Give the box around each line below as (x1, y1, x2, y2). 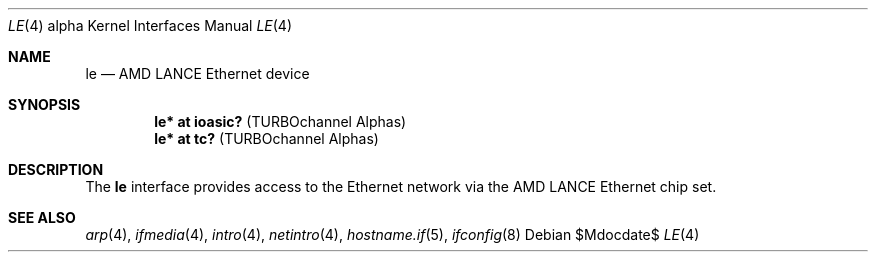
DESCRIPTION (8, 161, 104, 178)
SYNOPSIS (8, 96, 81, 113)
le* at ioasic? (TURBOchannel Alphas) (154, 113, 407, 130)
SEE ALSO (8, 209, 76, 226)
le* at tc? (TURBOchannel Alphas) (154, 130, 379, 147)
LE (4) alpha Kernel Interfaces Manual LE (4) (8, 17, 292, 34)
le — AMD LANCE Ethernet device (85, 65, 310, 82)
